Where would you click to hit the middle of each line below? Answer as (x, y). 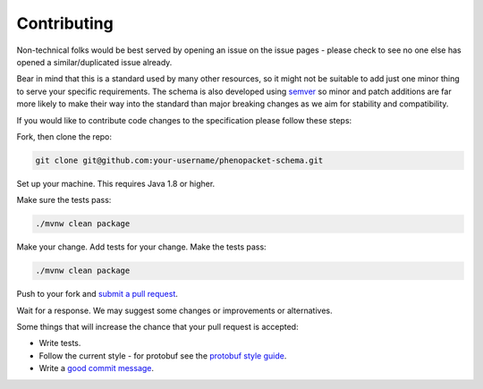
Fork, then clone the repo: (64, 136)
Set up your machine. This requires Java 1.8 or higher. (116, 183)
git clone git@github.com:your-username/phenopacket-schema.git (179, 160)
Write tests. (60, 343)
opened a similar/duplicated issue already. (94, 62)
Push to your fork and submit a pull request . (97, 294)
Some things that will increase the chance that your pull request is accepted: (157, 326)
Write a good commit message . (97, 368)
